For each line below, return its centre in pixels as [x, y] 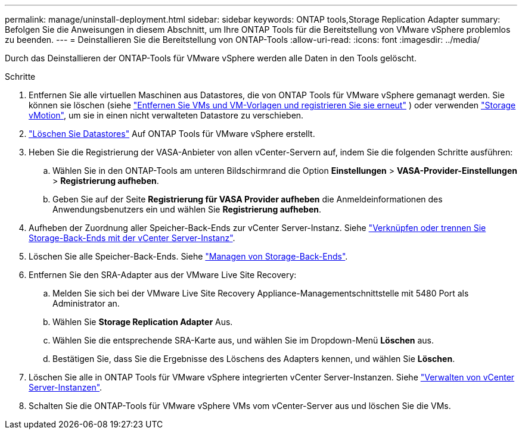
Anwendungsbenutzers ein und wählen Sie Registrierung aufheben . [187, 209]
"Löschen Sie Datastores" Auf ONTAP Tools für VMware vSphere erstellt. [172, 134]
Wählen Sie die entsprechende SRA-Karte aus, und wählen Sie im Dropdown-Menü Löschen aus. [243, 340]
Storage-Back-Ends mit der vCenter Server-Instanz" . [132, 238]
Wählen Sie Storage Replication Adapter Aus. [143, 322]
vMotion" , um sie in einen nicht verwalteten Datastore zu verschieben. [166, 115]
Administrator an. [86, 303]
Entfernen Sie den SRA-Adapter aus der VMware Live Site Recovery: [163, 275]
